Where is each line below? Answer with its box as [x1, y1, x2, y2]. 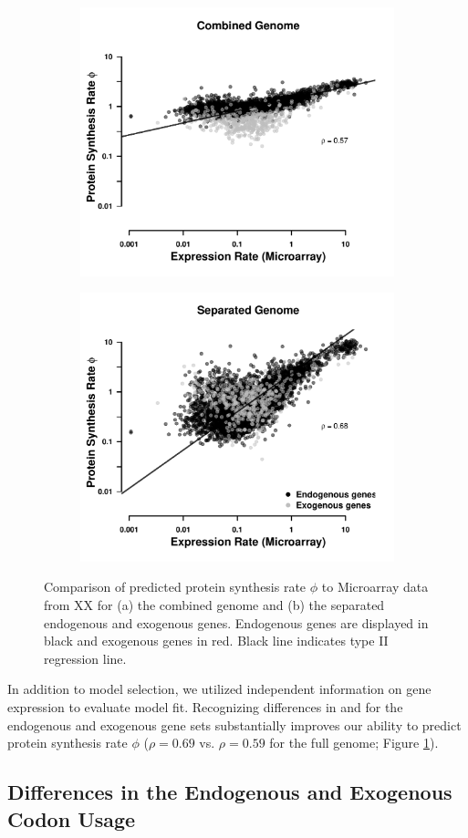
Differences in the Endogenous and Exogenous [7, 778, 452, 806]
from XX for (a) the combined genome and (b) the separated [44, 595, 385, 614]
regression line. [44, 648, 127, 667]
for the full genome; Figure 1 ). [269, 733, 439, 752]
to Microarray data [321, 577, 429, 596]
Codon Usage [7, 804, 136, 833]
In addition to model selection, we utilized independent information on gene [7, 679, 432, 698]
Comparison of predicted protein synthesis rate [44, 577, 307, 596]
